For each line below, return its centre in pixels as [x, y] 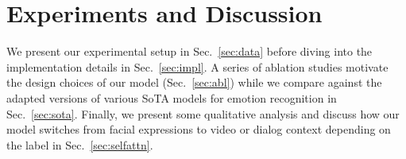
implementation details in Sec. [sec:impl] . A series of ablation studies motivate [197, 66]
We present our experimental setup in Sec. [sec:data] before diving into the [189, 51]
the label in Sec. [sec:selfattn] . [80, 144]
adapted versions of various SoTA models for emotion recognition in [172, 97]
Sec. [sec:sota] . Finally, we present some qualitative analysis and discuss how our [203, 113]
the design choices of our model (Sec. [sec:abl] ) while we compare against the [194, 82]
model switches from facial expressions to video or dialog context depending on [199, 129]
